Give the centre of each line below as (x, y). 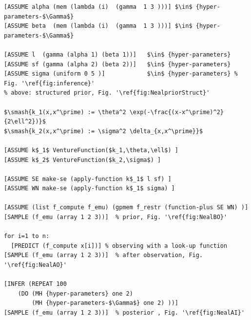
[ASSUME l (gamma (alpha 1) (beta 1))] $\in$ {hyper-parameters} (117, 54)
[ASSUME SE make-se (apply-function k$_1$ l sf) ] (88, 179)
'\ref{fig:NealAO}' (35, 265)
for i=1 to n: (27, 236)
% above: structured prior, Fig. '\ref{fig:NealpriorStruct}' (107, 93)
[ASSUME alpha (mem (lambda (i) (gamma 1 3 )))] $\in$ (98, 7)
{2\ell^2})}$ (25, 122)
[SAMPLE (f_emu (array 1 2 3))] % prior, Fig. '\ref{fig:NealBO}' (116, 217)
